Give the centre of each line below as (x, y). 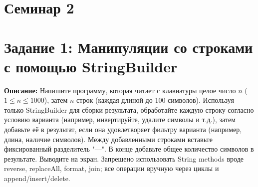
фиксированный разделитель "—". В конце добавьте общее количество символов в (129, 149)
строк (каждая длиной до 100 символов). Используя (155, 100)
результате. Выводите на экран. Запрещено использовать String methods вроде (124, 158)
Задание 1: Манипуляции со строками (129, 47)
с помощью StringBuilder (91, 66)
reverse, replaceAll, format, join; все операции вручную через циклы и (112, 168)
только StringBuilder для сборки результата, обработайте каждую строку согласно (129, 109)
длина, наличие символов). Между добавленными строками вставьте (108, 139)
